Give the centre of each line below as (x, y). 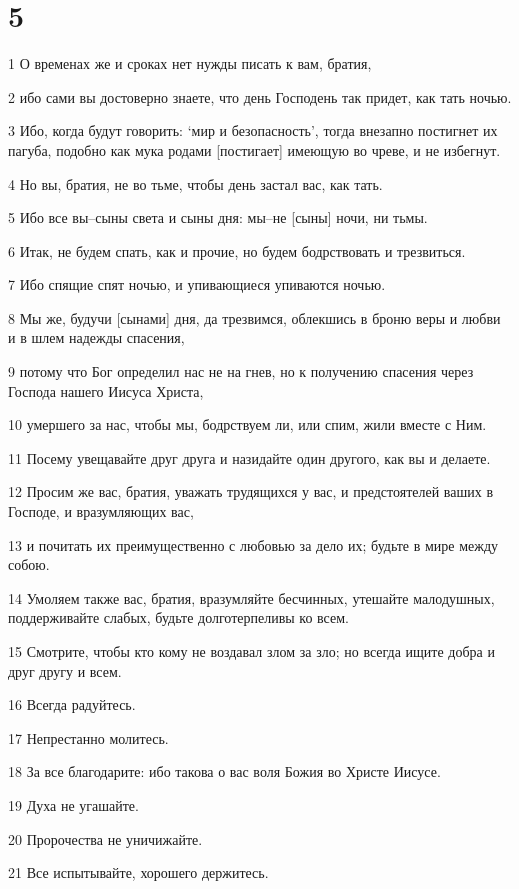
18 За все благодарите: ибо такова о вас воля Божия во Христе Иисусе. (224, 771)
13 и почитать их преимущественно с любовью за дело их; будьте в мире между (253, 544)
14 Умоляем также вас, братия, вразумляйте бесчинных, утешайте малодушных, (251, 597)
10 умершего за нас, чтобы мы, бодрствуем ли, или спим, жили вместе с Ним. (247, 424)
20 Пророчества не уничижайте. (105, 838)
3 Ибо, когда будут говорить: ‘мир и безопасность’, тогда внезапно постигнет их (253, 130)
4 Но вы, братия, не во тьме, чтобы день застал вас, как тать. (195, 183)
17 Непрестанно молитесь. (88, 737)
